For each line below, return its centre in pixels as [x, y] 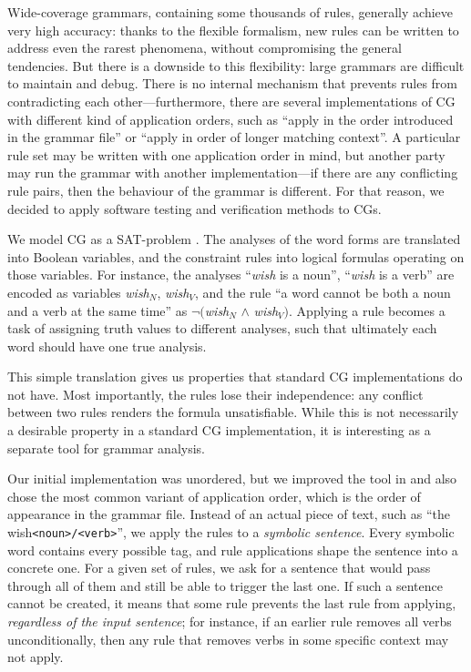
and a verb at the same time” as [97, 310]
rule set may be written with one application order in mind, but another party [226, 154]
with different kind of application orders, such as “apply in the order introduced [230, 119]
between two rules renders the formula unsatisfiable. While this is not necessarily [233, 412]
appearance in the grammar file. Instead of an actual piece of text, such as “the [229, 514]
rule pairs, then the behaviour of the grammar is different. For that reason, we [226, 190]
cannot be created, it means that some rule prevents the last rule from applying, [232, 603]
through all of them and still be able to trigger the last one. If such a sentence [225, 585]
